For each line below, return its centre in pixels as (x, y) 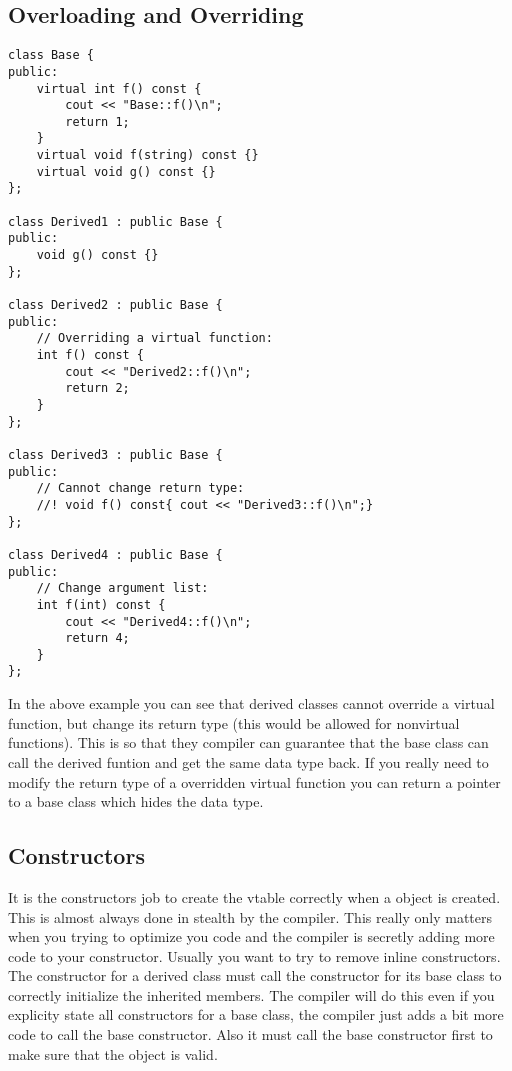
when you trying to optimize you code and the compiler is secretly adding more (251, 936)
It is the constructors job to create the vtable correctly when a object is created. (254, 896)
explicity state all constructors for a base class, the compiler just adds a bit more (256, 1014)
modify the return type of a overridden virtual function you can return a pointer (254, 781)
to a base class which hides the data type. (136, 801)
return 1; (97, 121)
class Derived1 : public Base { (115, 221)
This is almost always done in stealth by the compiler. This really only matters (250, 916)
